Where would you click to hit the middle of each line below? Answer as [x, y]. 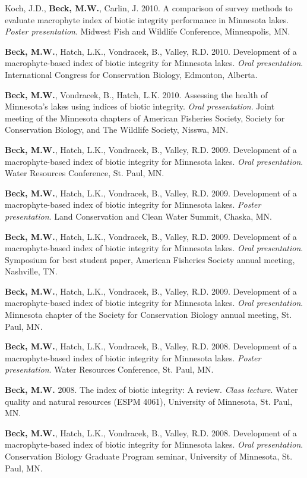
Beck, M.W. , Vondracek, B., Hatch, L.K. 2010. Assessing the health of [136, 94]
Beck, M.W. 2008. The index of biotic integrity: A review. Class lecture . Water [151, 390]
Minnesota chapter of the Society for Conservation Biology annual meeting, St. [148, 315]
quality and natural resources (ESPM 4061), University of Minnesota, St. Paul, [149, 401]
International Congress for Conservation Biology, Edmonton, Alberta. [131, 74]
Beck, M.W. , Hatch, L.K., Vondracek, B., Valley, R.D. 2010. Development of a [151, 51]
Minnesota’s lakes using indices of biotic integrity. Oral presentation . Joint [140, 106]
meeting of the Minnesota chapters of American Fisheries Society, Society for [145, 118]
